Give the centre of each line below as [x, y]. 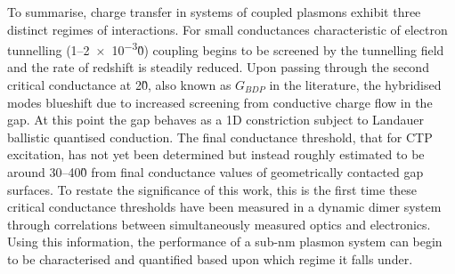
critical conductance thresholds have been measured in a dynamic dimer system [224, 207]
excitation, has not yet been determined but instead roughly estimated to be [216, 154]
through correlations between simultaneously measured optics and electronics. [219, 224]
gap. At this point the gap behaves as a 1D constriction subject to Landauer [215, 120]
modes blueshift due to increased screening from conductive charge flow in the [220, 102]
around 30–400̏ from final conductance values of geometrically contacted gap [215, 172]
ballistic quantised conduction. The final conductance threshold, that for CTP [220, 137]
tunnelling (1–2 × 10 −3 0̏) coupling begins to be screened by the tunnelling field [226, 48]
